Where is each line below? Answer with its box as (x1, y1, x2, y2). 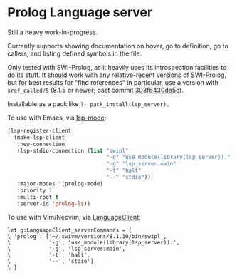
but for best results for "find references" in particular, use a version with (7, 78, 218, 86)
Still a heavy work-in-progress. (7, 28, 98, 36)
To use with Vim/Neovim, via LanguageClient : (7, 213, 141, 222)
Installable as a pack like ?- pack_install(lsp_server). (7, 99, 170, 108)
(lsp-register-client (7, 127, 72, 134)
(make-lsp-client (14, 133, 65, 141)
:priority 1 (16, 187, 53, 194)
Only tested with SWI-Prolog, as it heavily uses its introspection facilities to (7, 63, 227, 71)
